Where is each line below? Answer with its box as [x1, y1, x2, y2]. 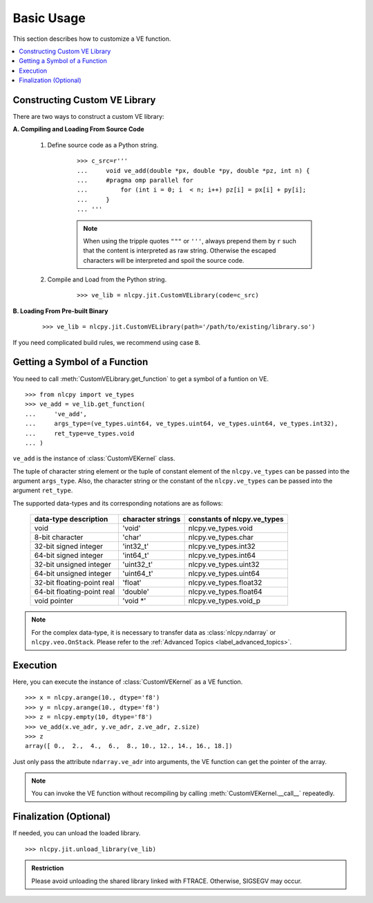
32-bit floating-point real [34, 578, 115, 588]
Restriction [31, 864, 64, 873]
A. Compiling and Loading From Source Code [12, 125, 144, 133]
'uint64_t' [122, 569, 153, 579]
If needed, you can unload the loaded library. [12, 829, 141, 837]
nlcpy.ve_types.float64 [188, 587, 262, 597]
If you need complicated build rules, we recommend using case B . [12, 338, 201, 346]
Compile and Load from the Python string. [47, 275, 167, 283]
